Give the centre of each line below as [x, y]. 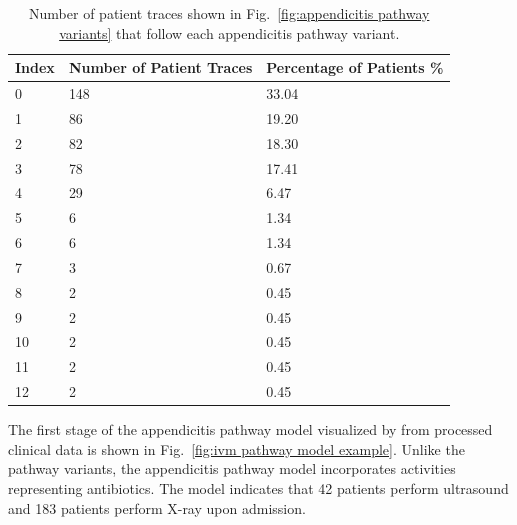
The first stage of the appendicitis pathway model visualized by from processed [250, 429]
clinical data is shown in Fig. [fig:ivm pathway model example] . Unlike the [236, 448]
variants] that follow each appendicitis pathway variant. [229, 32]
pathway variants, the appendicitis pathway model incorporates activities [232, 468]
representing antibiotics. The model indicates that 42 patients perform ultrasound [258, 488]
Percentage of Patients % [355, 67]
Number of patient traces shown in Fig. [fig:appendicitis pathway [229, 13]
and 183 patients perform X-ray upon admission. [157, 507]
